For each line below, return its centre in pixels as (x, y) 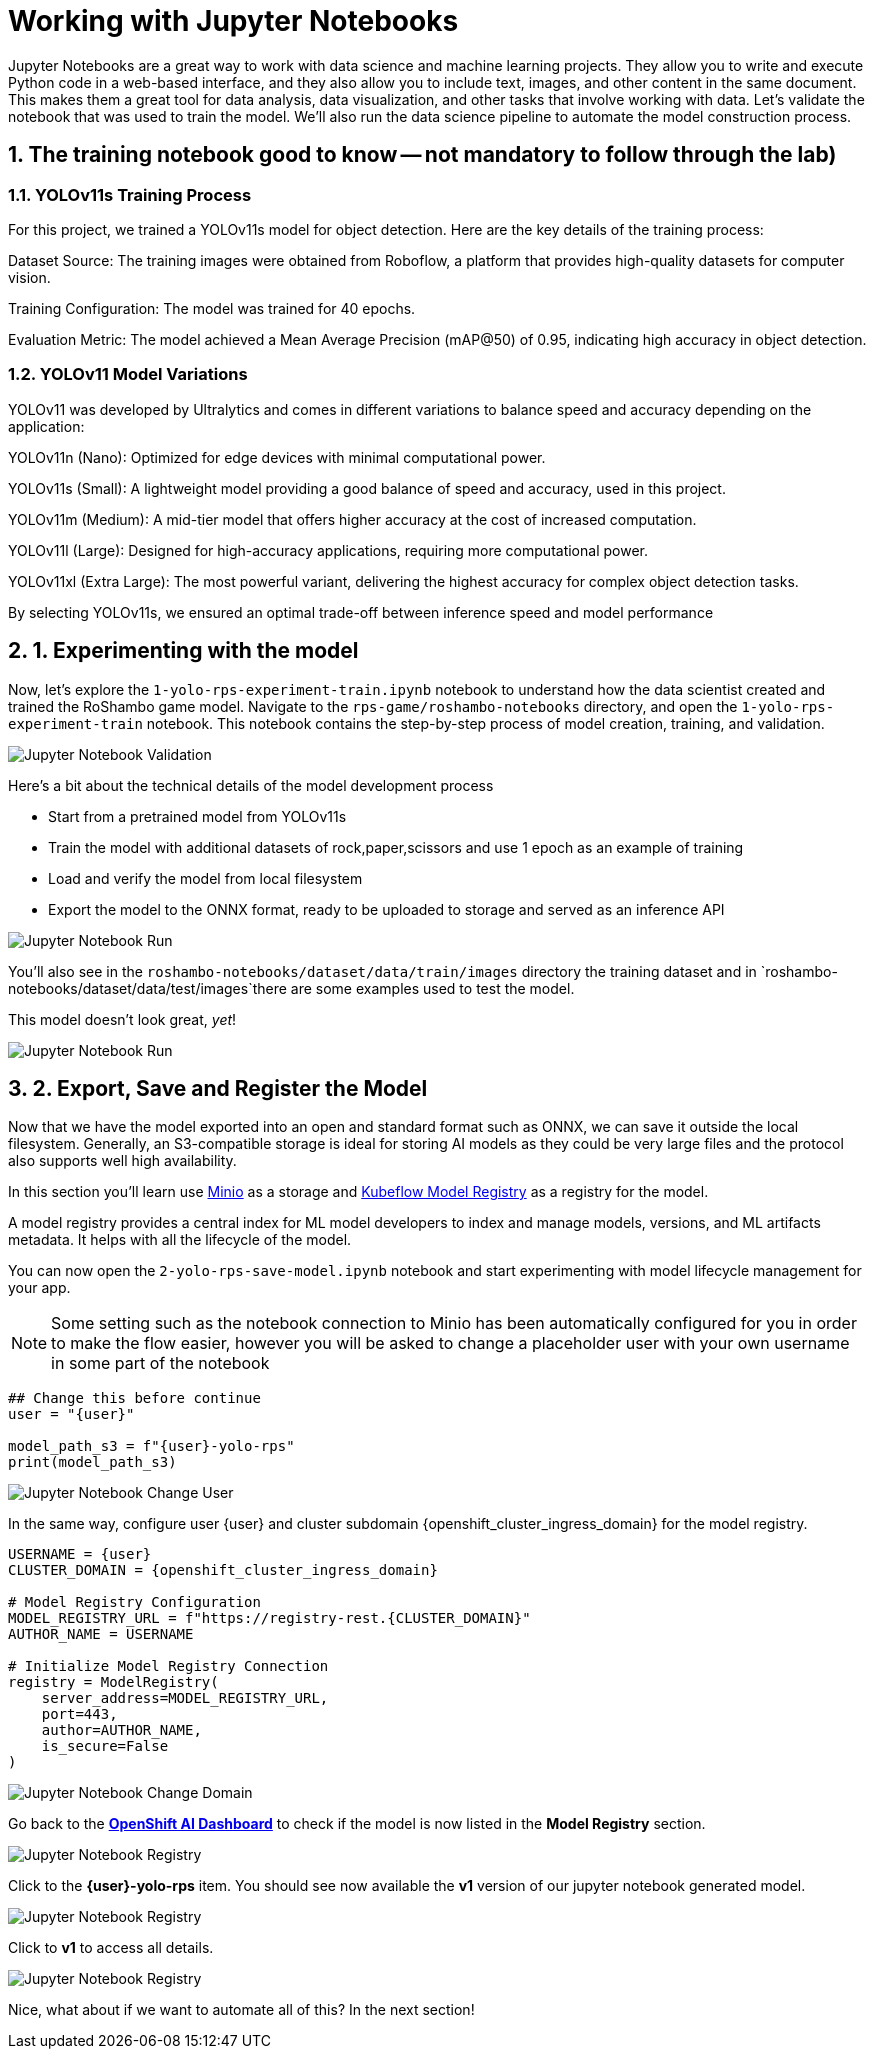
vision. (29, 277)
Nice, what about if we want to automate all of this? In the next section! (241, 2010)
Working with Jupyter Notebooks (233, 21)
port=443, (79, 1714)
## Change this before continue (134, 1398)
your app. (39, 1288)
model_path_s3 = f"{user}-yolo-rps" (151, 1446)
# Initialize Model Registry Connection (168, 1666)
